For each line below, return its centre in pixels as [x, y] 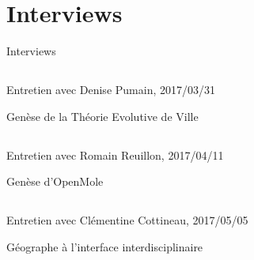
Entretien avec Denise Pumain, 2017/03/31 [111, 90]
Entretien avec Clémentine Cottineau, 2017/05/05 [127, 220]
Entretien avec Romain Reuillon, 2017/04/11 [115, 154]
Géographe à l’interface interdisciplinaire [105, 246]
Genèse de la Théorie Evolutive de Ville [102, 116]
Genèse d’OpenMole [55, 181]
